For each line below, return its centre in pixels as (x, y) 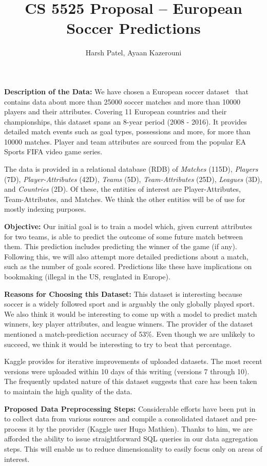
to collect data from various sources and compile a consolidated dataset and (123, 419)
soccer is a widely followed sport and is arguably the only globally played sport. (129, 304)
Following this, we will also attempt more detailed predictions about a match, (126, 256)
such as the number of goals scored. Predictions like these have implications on (128, 266)
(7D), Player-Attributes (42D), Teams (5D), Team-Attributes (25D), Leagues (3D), (133, 179)
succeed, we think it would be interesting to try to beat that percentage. (118, 344)
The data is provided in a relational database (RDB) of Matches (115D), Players (131, 169)
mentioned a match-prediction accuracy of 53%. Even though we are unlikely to (129, 333)
